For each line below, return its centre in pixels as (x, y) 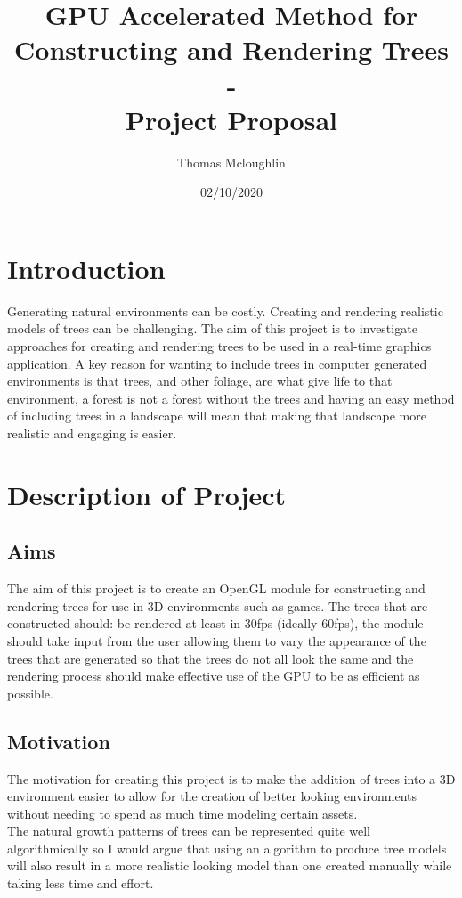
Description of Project (147, 494)
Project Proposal (231, 119)
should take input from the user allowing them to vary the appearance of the (217, 640)
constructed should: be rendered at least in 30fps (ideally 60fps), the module (215, 623)
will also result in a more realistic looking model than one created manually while (230, 865)
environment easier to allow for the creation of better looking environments (212, 796)
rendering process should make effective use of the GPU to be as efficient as (214, 676)
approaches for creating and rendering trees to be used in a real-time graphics (219, 346)
